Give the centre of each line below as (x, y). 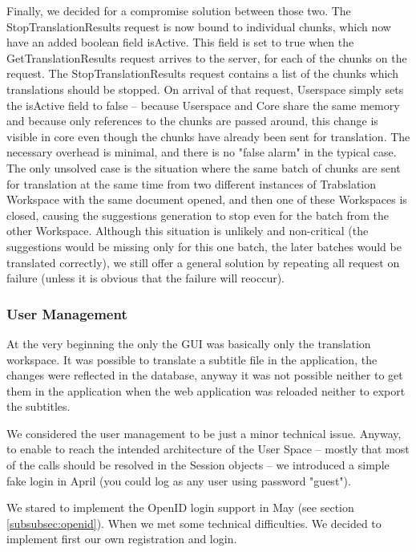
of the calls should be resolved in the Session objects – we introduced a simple (198, 465)
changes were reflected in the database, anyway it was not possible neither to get (205, 375)
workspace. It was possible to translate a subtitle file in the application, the (192, 359)
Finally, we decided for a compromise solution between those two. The (179, 10)
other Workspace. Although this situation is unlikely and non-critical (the (188, 231)
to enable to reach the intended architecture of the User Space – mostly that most (208, 449)
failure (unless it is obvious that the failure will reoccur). (145, 278)
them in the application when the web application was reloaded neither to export (206, 390)
